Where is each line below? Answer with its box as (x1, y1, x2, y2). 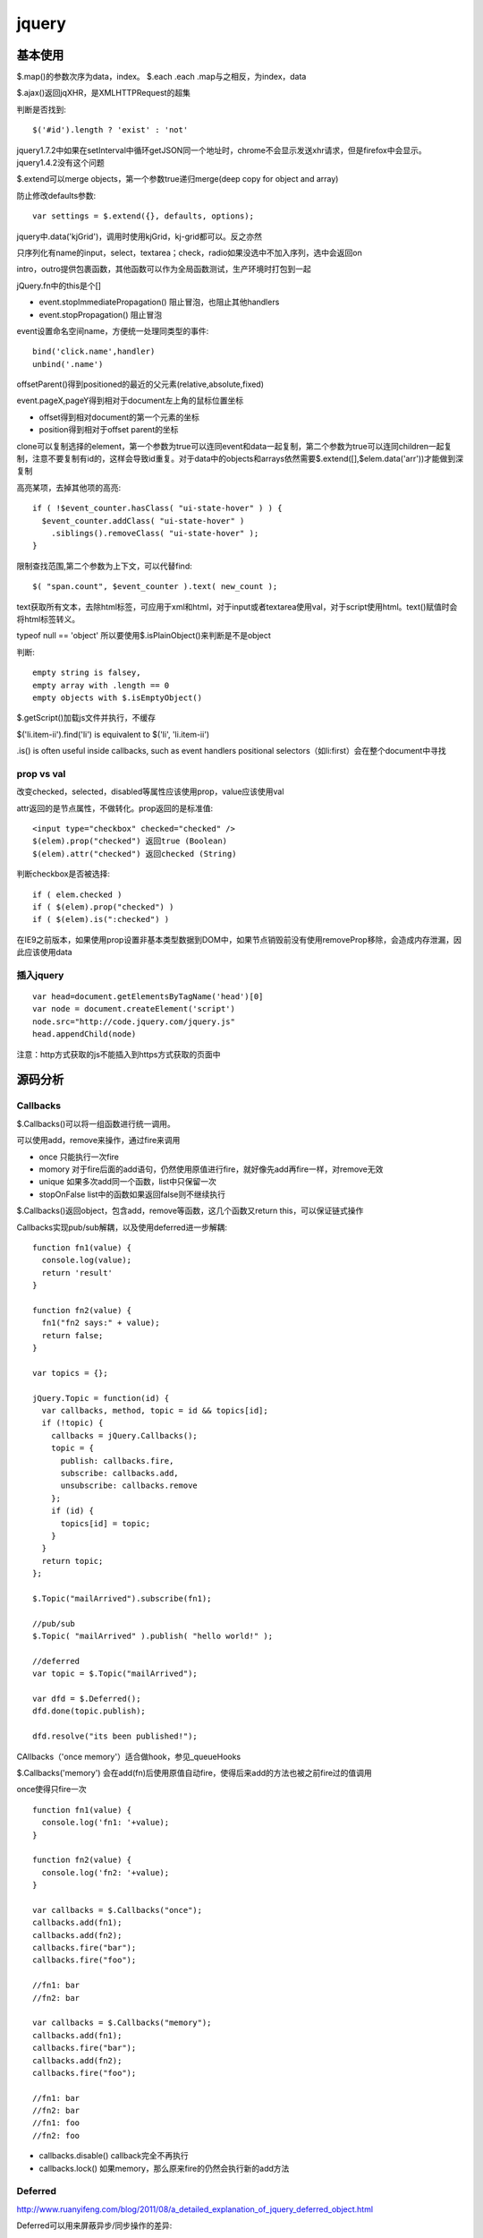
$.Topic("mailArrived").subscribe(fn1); (32, 1593, 212, 1603)
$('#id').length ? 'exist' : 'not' (32, 125, 189, 135)
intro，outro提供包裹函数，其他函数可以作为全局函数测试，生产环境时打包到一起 (16, 264, 312, 275)
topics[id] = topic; (60, 1518, 151, 1528)
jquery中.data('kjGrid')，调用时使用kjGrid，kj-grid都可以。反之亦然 (16, 231, 263, 242)
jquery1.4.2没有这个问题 (16, 158, 105, 168)
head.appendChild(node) (32, 1029, 137, 1039)
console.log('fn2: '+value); (41, 1867, 170, 1877)
